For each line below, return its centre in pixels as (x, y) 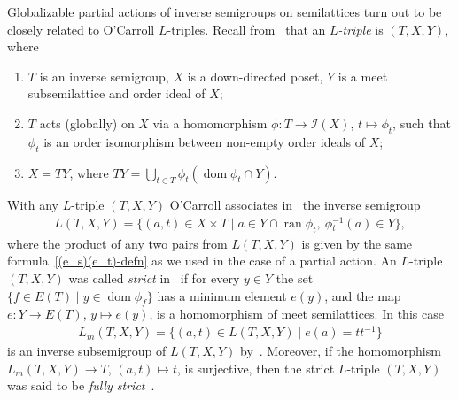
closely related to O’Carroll (81, 29)
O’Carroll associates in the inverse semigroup (295, 205)
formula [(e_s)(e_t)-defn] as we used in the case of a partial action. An (202, 261)
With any (33, 205)
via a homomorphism (210, 123)
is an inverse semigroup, (104, 76)
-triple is (361, 29)
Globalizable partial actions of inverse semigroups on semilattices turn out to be (225, 12)
